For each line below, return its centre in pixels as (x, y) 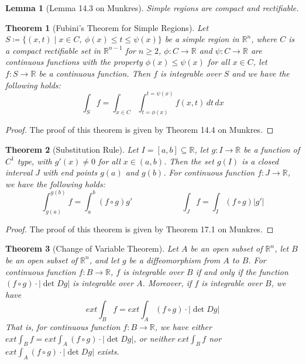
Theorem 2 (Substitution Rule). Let (72, 150)
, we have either (183, 327)
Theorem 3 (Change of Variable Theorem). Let (92, 248)
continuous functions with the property (74, 62)
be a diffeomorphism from (175, 260)
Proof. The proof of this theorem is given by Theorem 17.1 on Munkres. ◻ (140, 229)
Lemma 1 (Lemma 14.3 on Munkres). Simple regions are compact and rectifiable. (152, 8)
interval (19, 172)
